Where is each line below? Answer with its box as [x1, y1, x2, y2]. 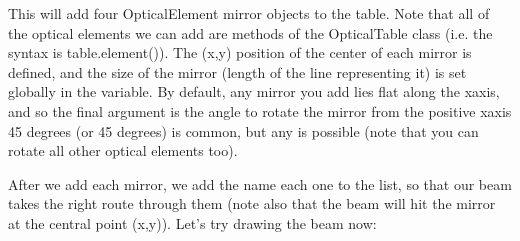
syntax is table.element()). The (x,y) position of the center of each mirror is [8, 42, 472, 63]
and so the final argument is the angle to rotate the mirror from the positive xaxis [8, 100, 512, 121]
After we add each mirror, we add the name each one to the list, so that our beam [8, 173, 512, 194]
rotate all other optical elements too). [8, 140, 238, 161]
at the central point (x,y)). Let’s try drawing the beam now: [8, 212, 377, 233]
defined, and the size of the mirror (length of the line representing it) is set [8, 61, 467, 82]
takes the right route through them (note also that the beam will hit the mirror [8, 193, 496, 214]
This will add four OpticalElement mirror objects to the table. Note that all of [8, 3, 490, 23]
